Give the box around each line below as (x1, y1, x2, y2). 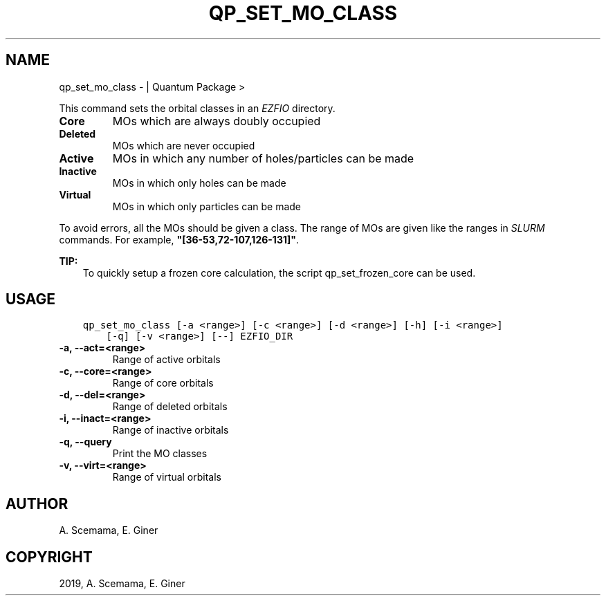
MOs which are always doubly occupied (112, 113, 321, 128)
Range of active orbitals (112, 353, 221, 366)
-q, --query (59, 436, 112, 448)
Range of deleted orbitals (112, 400, 228, 413)
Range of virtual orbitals (112, 471, 222, 483)
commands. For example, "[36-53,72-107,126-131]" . (59, 233, 300, 246)
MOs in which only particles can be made (112, 200, 301, 212)
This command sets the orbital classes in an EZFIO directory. (59, 102, 336, 114)
